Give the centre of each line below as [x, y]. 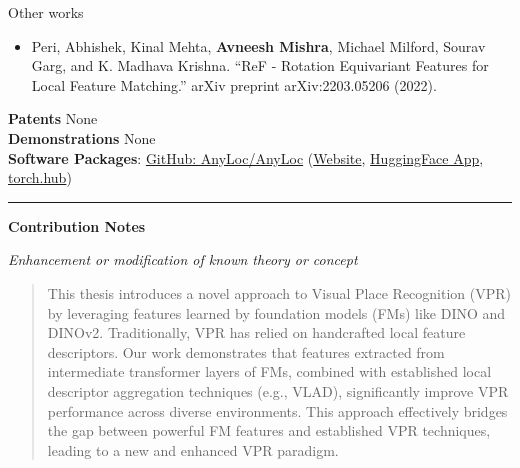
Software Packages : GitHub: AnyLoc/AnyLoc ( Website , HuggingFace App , [246, 157]
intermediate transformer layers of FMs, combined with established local [269, 371]
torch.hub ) [40, 177]
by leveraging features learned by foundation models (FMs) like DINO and [276, 312]
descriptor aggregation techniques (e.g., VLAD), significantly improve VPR [278, 390]
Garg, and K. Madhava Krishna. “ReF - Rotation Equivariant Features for [260, 65]
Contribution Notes [77, 225]
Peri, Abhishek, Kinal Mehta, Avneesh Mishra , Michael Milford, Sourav [258, 45]
